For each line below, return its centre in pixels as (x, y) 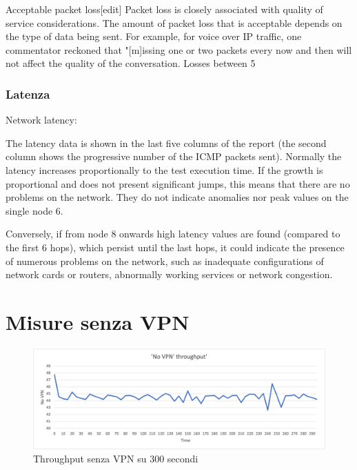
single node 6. (34, 210)
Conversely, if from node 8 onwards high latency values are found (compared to (173, 234)
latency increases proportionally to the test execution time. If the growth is (164, 169)
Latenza (28, 94)
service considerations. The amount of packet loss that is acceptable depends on (174, 22)
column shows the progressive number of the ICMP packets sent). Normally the (174, 156)
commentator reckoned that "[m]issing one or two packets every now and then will (179, 49)
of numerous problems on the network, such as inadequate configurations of (165, 261)
